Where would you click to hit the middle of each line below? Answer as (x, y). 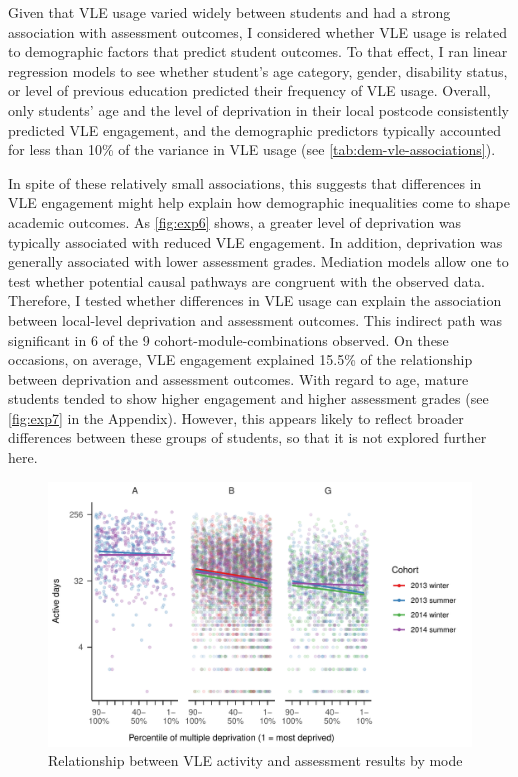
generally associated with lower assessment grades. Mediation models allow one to (258, 261)
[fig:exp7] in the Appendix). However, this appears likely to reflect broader (236, 417)
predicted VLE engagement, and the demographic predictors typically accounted (254, 129)
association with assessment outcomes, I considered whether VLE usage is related (257, 31)
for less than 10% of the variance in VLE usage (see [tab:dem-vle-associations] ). (252, 149)
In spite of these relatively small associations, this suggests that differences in (245, 182)
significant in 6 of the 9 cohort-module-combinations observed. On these (228, 339)
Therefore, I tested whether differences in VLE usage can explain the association (255, 300)
